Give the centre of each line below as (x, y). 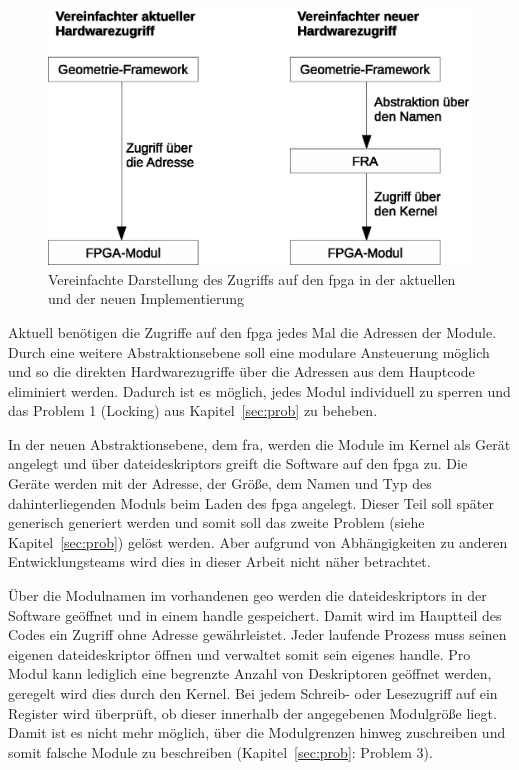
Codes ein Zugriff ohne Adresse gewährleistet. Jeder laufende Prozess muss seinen (257, 634)
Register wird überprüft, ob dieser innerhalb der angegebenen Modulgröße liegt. (252, 712)
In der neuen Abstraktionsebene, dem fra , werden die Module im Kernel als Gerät (259, 443)
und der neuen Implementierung (146, 298)
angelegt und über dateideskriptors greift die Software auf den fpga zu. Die (238, 463)
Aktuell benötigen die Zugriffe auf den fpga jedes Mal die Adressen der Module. (252, 331)
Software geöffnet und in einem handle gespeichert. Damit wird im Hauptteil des (255, 614)
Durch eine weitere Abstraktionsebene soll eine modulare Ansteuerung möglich (249, 351)
